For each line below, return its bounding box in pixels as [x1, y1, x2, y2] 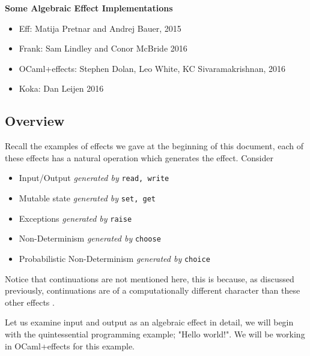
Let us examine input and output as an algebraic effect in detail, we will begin [5, 316, 294, 328]
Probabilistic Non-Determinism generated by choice [19, 252, 210, 264]
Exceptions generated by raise [19, 212, 132, 224]
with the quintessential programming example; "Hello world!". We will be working [5, 328, 305, 340]
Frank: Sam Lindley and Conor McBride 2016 [19, 42, 187, 55]
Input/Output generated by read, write [19, 171, 169, 184]
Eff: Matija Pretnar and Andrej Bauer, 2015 [19, 22, 181, 34]
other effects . [5, 295, 55, 308]
